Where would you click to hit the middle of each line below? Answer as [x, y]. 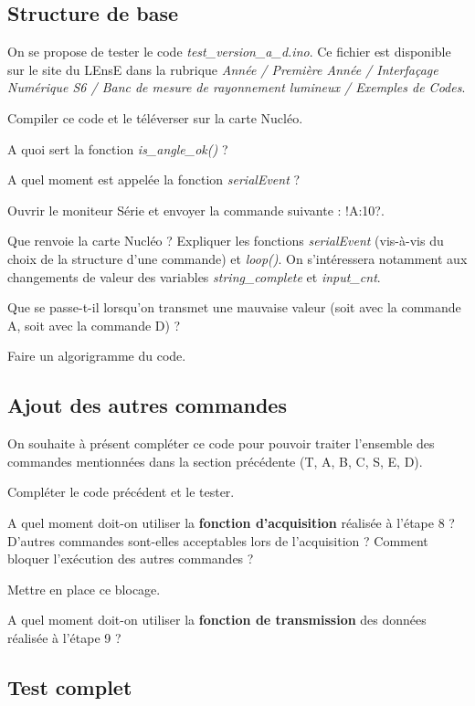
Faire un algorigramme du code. [97, 356]
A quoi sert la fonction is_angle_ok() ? [118, 148]
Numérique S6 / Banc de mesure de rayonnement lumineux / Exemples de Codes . [237, 87]
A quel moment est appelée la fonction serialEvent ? [154, 179]
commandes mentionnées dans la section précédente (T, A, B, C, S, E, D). [215, 461]
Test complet [70, 686]
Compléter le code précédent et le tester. [121, 492]
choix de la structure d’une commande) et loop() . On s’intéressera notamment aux [237, 258]
